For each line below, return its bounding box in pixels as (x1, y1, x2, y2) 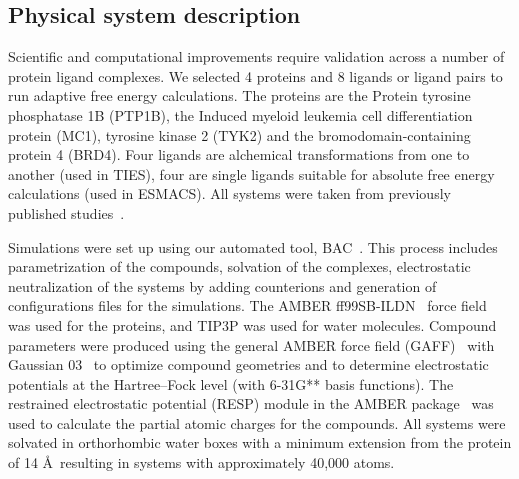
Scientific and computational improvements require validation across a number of (8, 46, 505, 67)
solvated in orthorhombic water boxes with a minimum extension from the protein (8, 432, 512, 453)
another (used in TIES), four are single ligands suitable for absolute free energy (8, 163, 495, 184)
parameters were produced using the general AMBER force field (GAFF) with (8, 334, 495, 355)
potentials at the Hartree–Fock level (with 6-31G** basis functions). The (8, 373, 454, 394)
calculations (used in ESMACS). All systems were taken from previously (8, 183, 451, 204)
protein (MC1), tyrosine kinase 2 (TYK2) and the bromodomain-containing (8, 124, 471, 145)
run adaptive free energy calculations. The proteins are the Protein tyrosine (8, 85, 471, 106)
